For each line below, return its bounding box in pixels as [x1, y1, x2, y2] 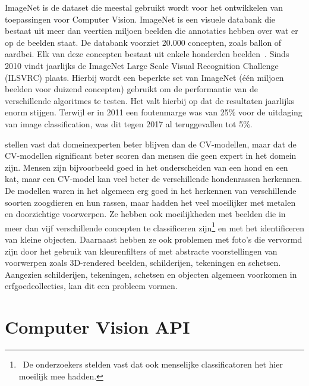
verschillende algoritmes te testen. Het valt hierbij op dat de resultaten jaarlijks [5, 94, 295, 106]
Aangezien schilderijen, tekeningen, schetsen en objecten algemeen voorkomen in [5, 268, 297, 280]
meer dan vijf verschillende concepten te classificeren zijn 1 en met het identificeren [5, 219, 304, 234]
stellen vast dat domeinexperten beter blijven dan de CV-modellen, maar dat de [5, 137, 297, 150]
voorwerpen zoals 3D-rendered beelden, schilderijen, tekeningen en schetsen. [5, 256, 281, 269]
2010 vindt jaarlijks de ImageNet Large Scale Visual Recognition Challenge [5, 59, 279, 71]
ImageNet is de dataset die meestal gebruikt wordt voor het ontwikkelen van [5, 1, 283, 13]
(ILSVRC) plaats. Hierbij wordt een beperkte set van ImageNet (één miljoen [5, 71, 284, 83]
